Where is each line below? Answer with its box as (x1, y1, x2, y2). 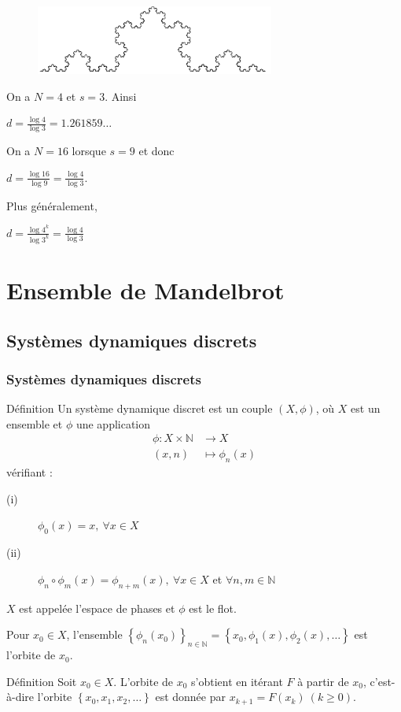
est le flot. (189, 599, 237, 616)
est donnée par (155, 688, 226, 705)
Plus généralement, (6, 197, 97, 213)
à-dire (6, 688, 35, 705)
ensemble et (6, 415, 63, 432)
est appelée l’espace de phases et (19, 599, 175, 616)
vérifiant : (6, 464, 53, 480)
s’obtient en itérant (191, 673, 283, 689)
